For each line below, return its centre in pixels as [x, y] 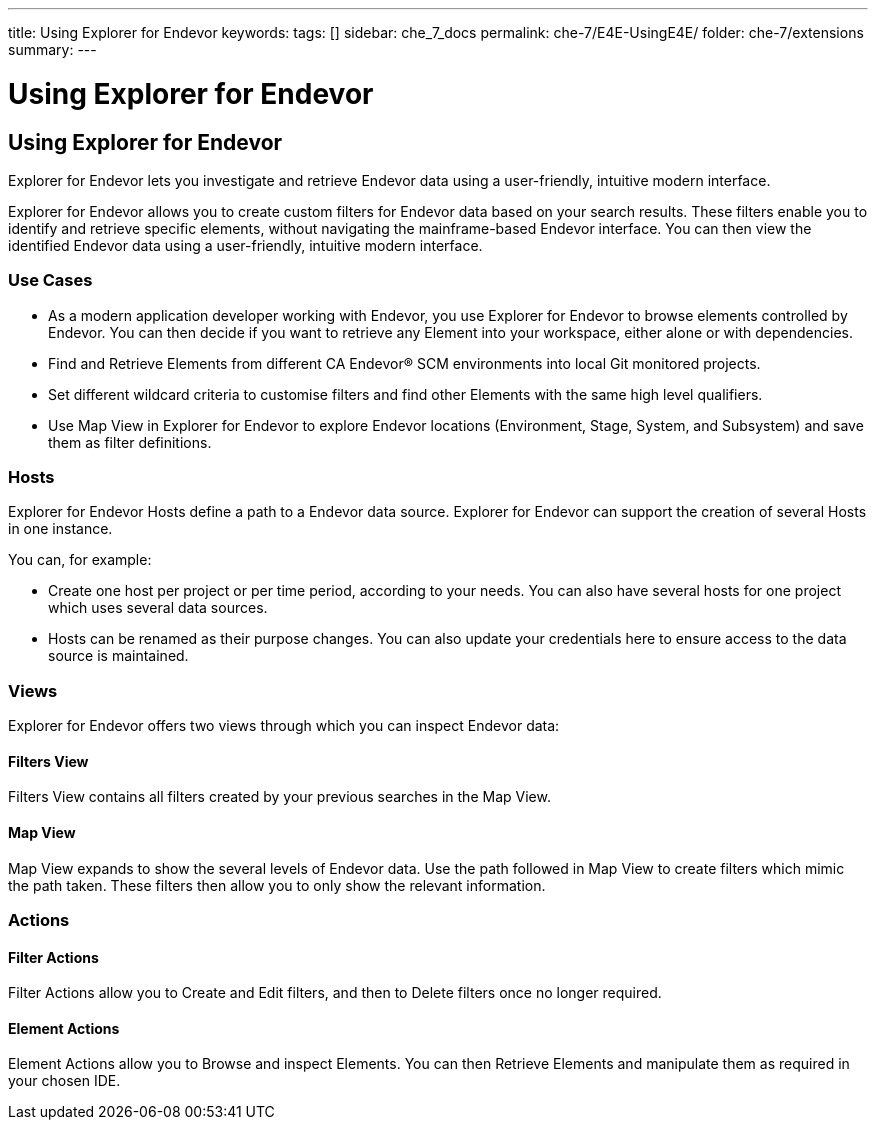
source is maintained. [118, 656]
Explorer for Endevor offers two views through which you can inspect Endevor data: [284, 726]
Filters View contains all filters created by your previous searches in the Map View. [279, 797]
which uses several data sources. [158, 608]
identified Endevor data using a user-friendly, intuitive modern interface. [245, 245]
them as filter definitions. [130, 442]
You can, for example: [80, 560]
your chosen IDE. [64, 1081]
